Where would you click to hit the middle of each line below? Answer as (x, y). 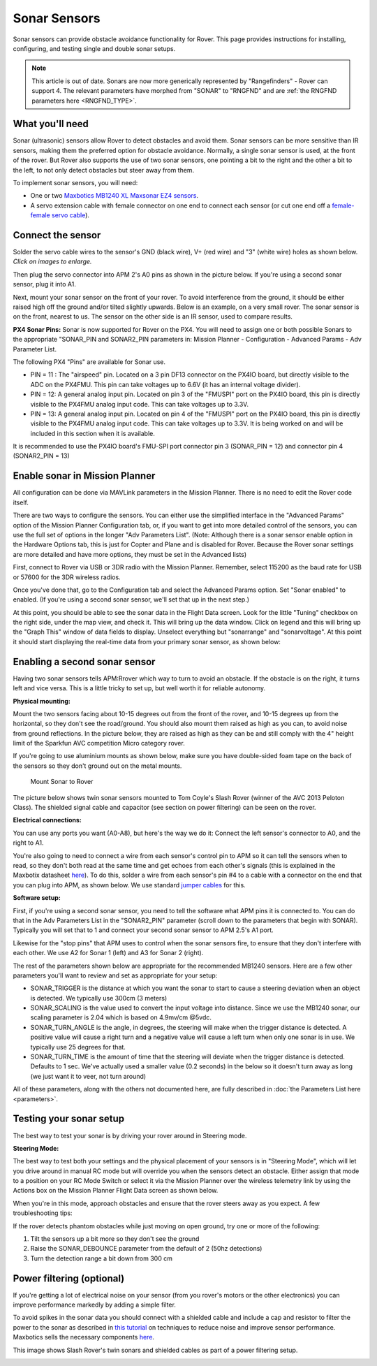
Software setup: (37, 898)
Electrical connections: (47, 820)
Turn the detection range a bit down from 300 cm (101, 1258)
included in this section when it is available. (93, 433)
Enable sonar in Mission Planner (84, 476)
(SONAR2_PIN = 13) (41, 456)
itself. (21, 502)
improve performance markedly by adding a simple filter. (94, 1305)
